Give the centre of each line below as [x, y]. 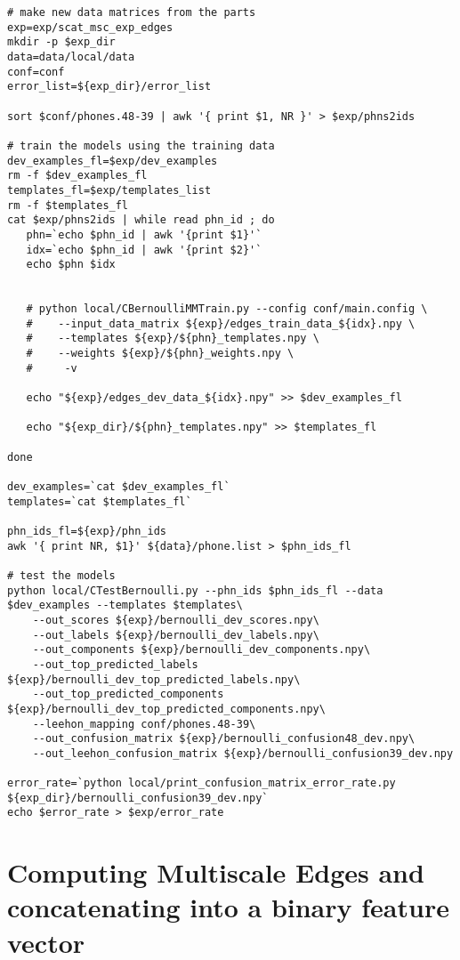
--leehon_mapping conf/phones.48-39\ [144, 724]
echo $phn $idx [71, 265]
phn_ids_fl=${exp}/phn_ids [87, 531]
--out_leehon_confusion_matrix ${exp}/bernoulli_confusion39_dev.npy [243, 753]
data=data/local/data [71, 56]
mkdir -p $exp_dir [61, 42]
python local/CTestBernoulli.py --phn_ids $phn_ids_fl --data [195, 590]
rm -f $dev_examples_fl [77, 176]
